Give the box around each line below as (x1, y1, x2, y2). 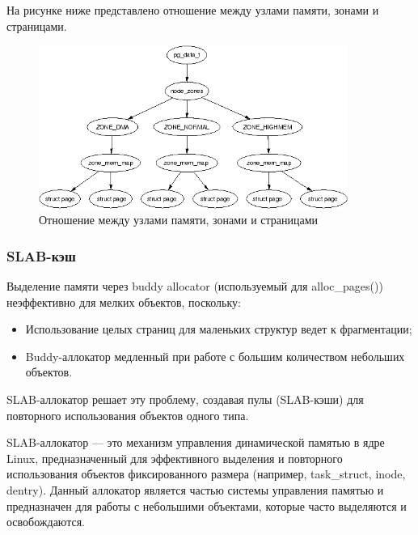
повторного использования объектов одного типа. (6, 406, 249, 423)
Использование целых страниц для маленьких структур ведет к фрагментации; (25, 321, 412, 338)
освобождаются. (6, 513, 85, 530)
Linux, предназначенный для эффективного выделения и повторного (6, 449, 343, 466)
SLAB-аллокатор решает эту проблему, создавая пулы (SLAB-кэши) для (6, 391, 364, 407)
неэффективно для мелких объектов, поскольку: (6, 293, 241, 310)
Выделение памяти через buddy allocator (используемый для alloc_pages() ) (6, 278, 383, 295)
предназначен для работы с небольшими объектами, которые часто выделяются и (6, 497, 407, 514)
